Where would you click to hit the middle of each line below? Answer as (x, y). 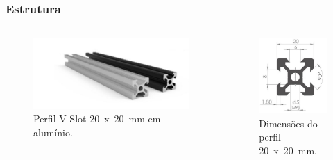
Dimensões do (288, 123)
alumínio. (53, 132)
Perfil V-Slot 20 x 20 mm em (97, 119)
